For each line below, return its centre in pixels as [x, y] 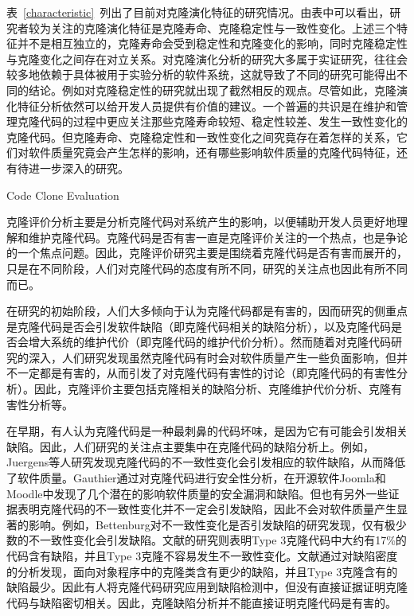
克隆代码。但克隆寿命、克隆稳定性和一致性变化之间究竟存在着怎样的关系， [201, 136]
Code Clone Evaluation [63, 195]
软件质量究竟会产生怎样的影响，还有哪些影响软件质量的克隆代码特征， [212, 152]
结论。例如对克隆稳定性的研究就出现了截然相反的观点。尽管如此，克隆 [212, 90]
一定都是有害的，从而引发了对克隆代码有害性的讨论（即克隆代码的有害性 [207, 373]
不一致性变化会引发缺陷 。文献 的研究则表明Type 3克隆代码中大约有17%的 [217, 540]
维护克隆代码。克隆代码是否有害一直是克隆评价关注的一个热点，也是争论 [218, 237]
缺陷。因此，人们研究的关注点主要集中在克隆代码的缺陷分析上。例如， [190, 446]
